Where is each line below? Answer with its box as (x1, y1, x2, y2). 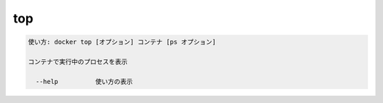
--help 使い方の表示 (35, 78, 133, 85)
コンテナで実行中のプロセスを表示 (28, 57, 128, 66)
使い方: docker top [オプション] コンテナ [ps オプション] (28, 38, 216, 46)
